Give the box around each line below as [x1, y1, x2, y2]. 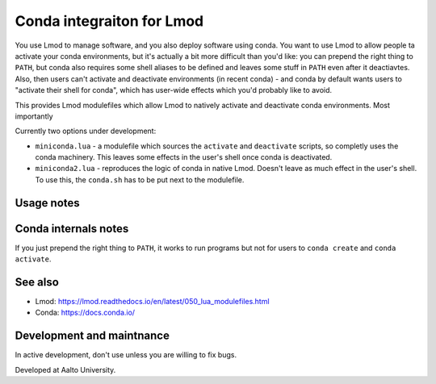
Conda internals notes [15, 222, 129, 236]
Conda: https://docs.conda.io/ [35, 307, 136, 318]
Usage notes [15, 196, 80, 210]
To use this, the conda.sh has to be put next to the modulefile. [35, 174, 245, 185]
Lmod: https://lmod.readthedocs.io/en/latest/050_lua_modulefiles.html [35, 297, 270, 307]
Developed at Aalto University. [15, 365, 116, 374]
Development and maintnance [15, 329, 170, 343]
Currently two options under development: [15, 126, 157, 136]
